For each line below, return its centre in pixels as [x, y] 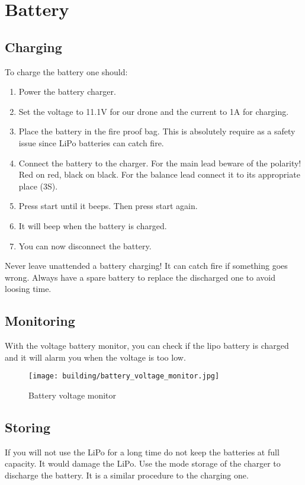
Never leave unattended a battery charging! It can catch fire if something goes [146, 266]
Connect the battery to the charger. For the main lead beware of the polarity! [160, 163]
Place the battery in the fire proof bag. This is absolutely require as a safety [157, 131]
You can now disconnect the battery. [85, 245]
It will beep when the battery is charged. [93, 225]
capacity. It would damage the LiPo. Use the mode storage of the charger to [143, 463]
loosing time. [28, 289]
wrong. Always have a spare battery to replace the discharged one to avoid [140, 277]
